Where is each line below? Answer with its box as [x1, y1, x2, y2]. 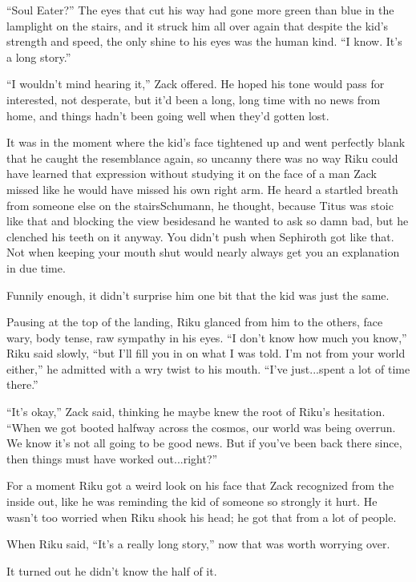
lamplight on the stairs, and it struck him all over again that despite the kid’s [6, 17, 389, 34]
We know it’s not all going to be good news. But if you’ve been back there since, [6, 434, 402, 451]
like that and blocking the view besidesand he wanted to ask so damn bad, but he [6, 212, 409, 229]
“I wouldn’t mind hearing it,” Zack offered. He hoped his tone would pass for [6, 75, 385, 92]
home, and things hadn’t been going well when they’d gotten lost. [6, 107, 329, 123]
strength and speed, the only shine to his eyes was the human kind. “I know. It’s [6, 33, 402, 50]
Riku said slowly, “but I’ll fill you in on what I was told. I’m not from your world [6, 345, 406, 362]
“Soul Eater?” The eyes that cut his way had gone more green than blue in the [6, 2, 394, 18]
